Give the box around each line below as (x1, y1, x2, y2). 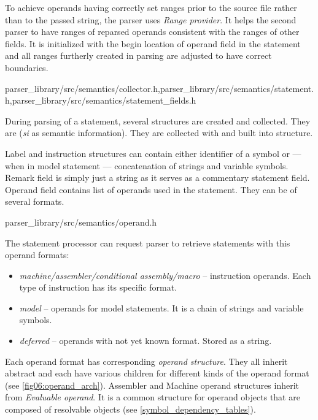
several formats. (5, 195, 64, 208)
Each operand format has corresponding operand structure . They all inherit (5, 354, 288, 367)
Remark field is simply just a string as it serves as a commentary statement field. (5, 171, 310, 184)
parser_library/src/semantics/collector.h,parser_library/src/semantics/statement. (5, 82, 314, 94)
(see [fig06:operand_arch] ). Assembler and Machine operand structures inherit (5, 378, 300, 391)
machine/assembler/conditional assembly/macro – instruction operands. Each (19, 269, 311, 281)
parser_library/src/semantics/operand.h (5, 215, 157, 228)
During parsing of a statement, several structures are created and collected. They (5, 114, 311, 127)
